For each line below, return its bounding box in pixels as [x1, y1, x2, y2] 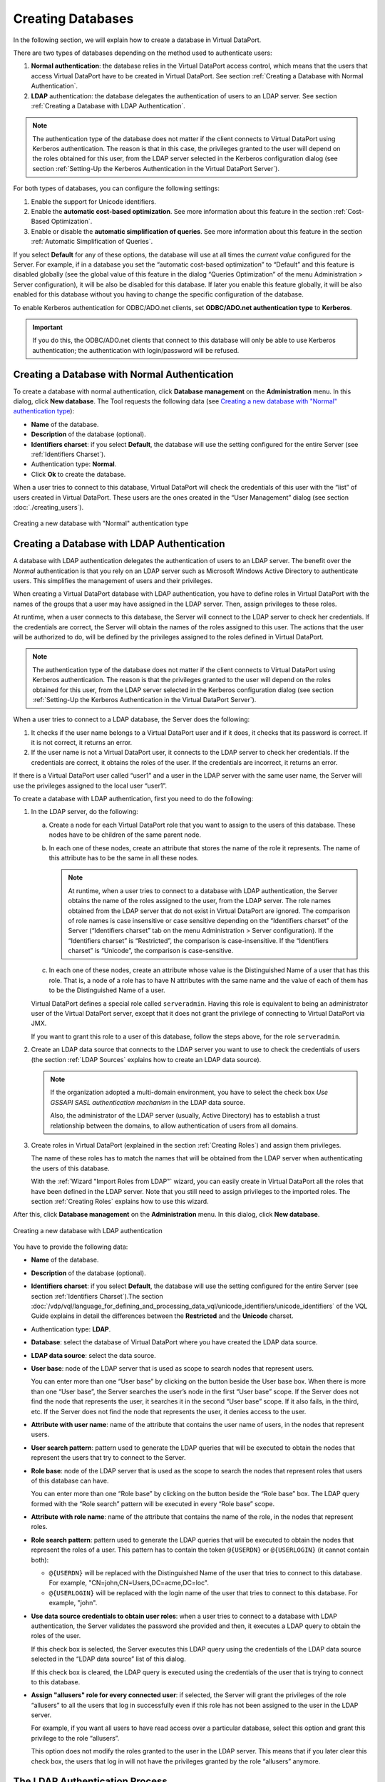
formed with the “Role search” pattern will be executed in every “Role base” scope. [31, 1499, 274, 1508]
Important [32, 323, 63, 331]
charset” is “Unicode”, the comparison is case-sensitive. [68, 947, 234, 955]
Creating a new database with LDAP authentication [13, 1226, 163, 1235]
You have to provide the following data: [13, 1242, 128, 1251]
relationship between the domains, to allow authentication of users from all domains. [50, 1121, 299, 1130]
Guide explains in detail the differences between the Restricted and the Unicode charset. [31, 1312, 294, 1320]
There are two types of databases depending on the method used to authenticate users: [13, 48, 272, 57]
